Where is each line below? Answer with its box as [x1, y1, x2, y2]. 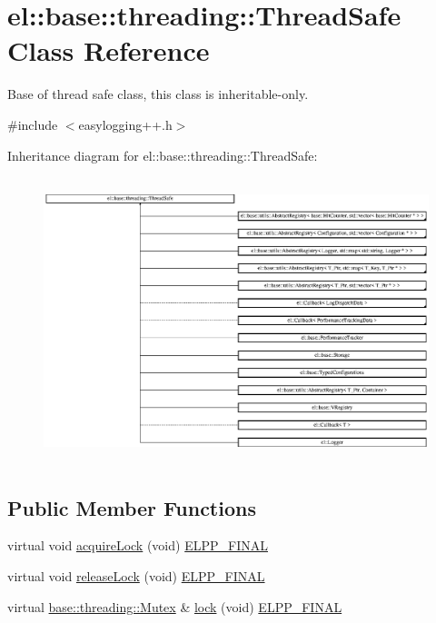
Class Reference [7, 32, 210, 69]
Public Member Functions [7, 493, 256, 521]
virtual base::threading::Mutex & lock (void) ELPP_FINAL [7, 597, 342, 616]
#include [7, 114, 58, 133]
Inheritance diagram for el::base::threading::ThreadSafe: [7, 145, 318, 164]
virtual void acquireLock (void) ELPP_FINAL [7, 536, 268, 555]
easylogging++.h [78, 114, 173, 133]
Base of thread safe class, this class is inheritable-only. [7, 84, 309, 104]
